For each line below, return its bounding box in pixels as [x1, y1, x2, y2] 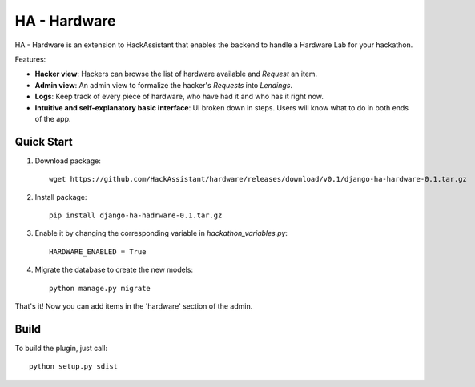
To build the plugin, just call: [14, 343, 108, 353]
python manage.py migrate [49, 284, 151, 293]
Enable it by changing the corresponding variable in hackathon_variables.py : [34, 229, 288, 238]
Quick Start [14, 134, 73, 148]
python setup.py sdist [29, 362, 119, 371]
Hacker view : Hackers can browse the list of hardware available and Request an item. [34, 69, 318, 79]
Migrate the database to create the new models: [34, 265, 194, 275]
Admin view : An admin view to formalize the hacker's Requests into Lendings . [34, 80, 292, 90]
